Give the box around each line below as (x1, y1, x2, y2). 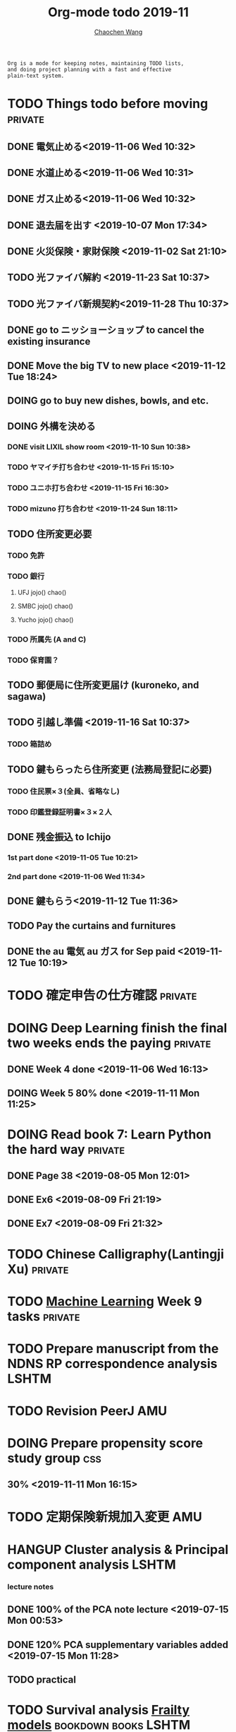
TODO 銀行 (7, 572, 45, 582)
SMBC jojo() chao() (17, 601, 74, 610)
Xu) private (7, 1261, 69, 1277)
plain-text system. (7, 72, 65, 79)
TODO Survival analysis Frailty (7, 1702, 190, 1718)
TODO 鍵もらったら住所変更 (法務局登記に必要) (7, 763, 213, 775)
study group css (7, 1450, 102, 1466)
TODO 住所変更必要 (7, 528, 92, 540)
